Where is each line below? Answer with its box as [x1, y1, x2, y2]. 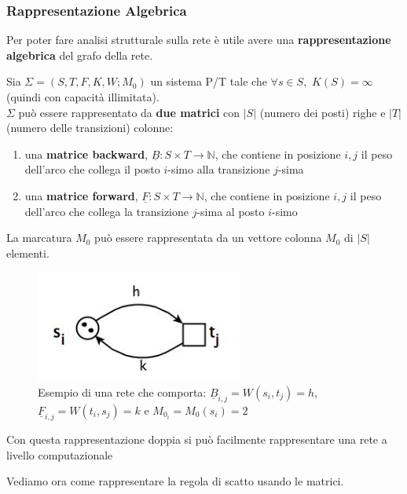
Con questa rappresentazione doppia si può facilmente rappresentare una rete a [6, 430, 387, 447]
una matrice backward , [24, 145, 148, 162]
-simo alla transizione [167, 161, 270, 177]
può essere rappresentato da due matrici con [18, 104, 240, 120]
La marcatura [6, 229, 72, 246]
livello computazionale [6, 446, 113, 463]
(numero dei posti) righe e [259, 104, 386, 120]
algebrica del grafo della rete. [6, 46, 153, 63]
